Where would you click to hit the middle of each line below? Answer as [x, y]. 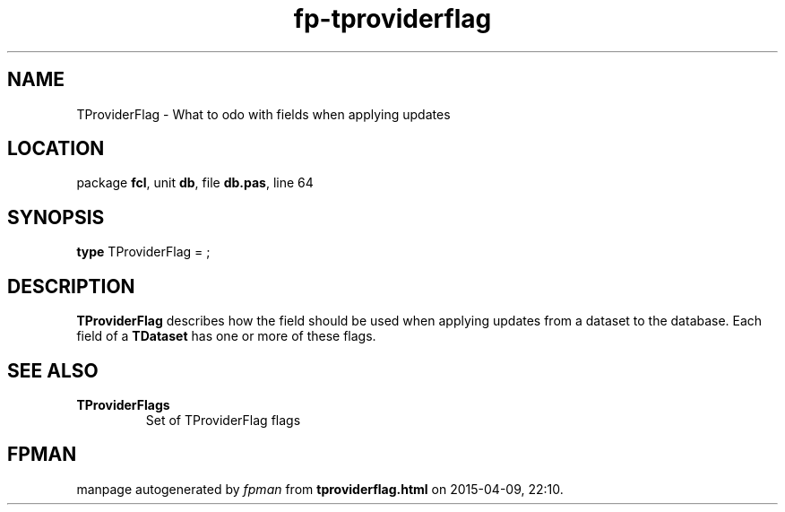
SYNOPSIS [56, 217]
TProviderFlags [123, 404]
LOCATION [56, 149]
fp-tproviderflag [392, 19]
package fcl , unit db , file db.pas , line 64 [195, 183]
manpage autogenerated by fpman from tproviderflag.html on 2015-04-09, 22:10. [320, 489]
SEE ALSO [53, 370]
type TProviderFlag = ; [143, 252]
